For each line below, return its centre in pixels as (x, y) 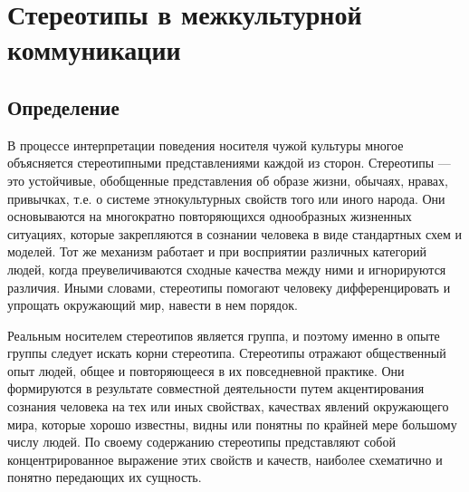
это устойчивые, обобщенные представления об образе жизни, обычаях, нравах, (228, 180)
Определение (63, 106)
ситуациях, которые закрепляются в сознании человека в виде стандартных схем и (234, 233)
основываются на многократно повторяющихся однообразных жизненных (210, 216)
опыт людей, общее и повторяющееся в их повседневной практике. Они (206, 370)
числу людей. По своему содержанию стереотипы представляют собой (201, 442)
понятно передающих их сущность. (105, 477)
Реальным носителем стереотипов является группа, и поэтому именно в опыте (224, 335)
